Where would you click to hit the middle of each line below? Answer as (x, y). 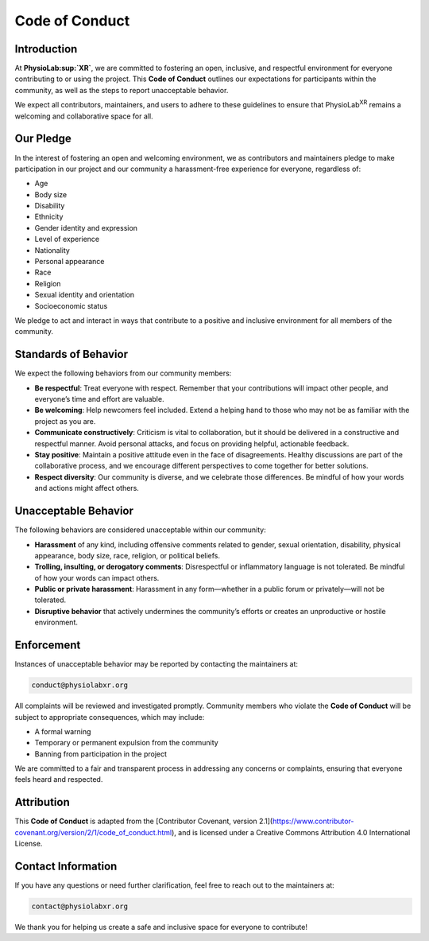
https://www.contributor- (313, 821)
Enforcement (48, 645)
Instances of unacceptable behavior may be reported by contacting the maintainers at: (156, 664)
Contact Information (66, 866)
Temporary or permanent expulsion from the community (126, 743)
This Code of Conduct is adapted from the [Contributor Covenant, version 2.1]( (144, 821)
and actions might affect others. (87, 488)
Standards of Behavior (71, 354)
